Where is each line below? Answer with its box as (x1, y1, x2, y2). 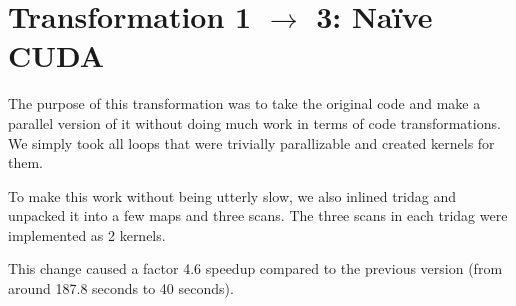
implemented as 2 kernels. (8, 224, 166, 245)
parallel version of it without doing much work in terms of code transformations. (8, 112, 501, 133)
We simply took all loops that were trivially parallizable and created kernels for (8, 132, 495, 153)
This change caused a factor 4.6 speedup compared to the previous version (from (8, 258, 503, 279)
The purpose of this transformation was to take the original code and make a (8, 93, 481, 114)
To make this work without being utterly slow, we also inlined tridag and (8, 185, 456, 206)
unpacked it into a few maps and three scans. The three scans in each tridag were (8, 205, 508, 226)
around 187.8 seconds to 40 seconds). (8, 278, 234, 299)
